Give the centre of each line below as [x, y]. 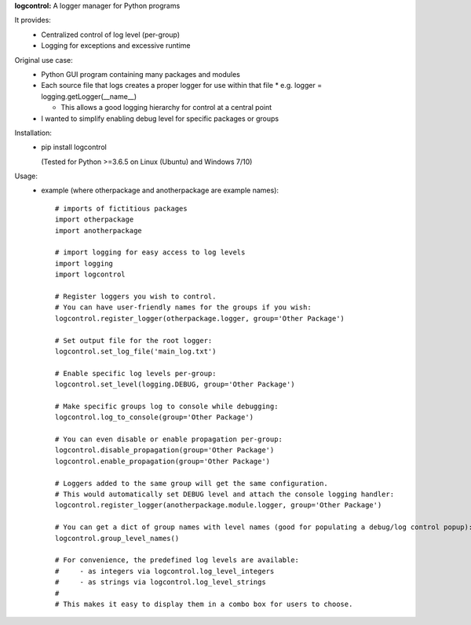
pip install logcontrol [74, 147]
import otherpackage [95, 219]
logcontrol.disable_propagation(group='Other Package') [165, 450]
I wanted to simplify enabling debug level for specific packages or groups [160, 119]
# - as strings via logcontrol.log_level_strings [161, 582]
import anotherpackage [99, 230]
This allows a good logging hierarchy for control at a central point [166, 108]
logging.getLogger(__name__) [89, 96]
